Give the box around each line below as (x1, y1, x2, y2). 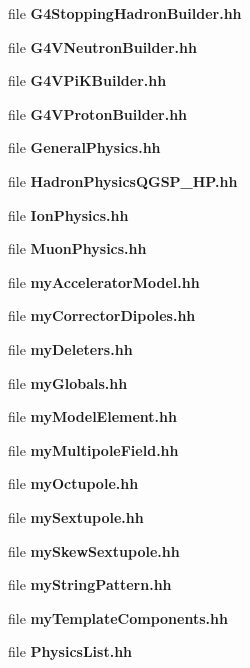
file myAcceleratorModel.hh (8, 271, 200, 292)
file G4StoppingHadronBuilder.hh (8, 3, 242, 23)
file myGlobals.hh (8, 372, 128, 393)
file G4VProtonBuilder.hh (8, 103, 188, 124)
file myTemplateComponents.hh (8, 607, 228, 628)
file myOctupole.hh (8, 473, 139, 494)
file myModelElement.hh (8, 406, 177, 427)
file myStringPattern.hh (8, 574, 172, 595)
